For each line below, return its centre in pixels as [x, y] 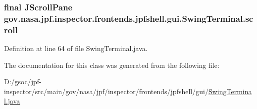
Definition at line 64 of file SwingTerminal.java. [76, 48]
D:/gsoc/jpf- [23, 82]
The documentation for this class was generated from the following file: [112, 65]
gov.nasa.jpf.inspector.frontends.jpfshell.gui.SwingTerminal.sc [129, 18]
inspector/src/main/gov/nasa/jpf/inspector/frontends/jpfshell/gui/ [106, 91]
